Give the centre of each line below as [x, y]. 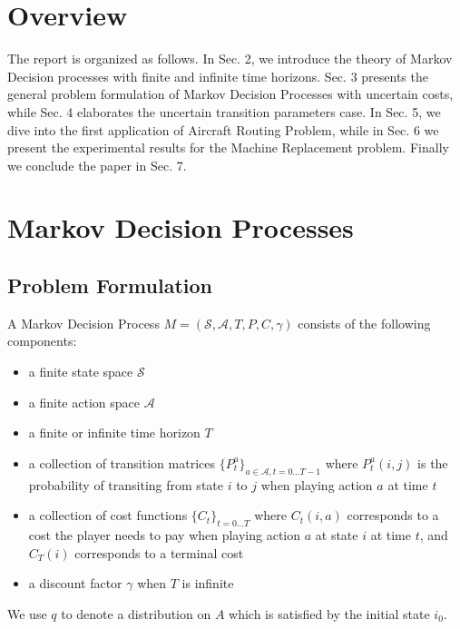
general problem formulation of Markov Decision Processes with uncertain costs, [230, 94]
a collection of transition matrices [122, 462]
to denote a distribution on [136, 613]
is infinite [208, 583]
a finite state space [81, 372]
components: [42, 341]
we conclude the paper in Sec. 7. [97, 165]
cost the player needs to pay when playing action [165, 535]
